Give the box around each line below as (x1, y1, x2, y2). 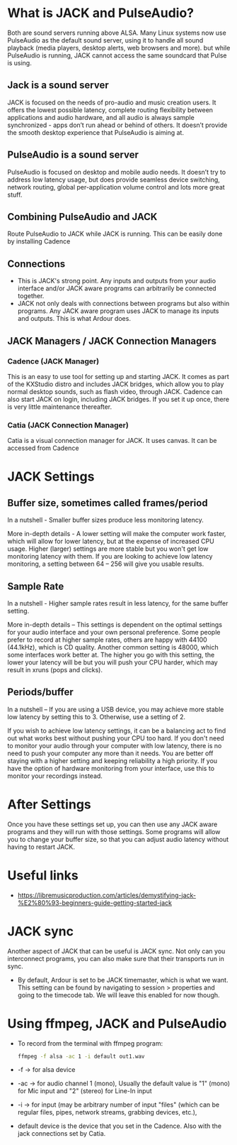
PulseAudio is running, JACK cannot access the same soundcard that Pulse (7, 51, 228, 60)
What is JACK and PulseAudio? (7, 5, 195, 21)
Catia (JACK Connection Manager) (7, 420, 129, 430)
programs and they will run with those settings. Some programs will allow (7, 827, 221, 836)
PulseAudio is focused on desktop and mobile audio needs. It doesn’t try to (7, 168, 226, 176)
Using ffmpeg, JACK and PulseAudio (7, 1015, 227, 1031)
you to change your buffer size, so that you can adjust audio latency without (7, 835, 229, 843)
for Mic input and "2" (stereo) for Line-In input (17, 1087, 152, 1095)
